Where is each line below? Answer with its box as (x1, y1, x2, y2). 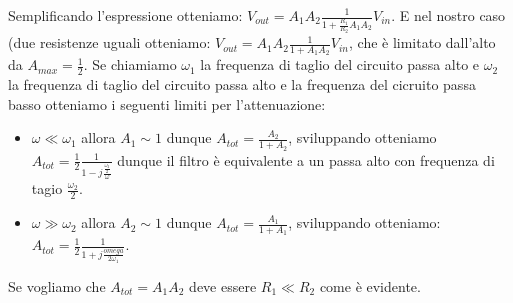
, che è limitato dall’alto (349, 32, 496, 53)
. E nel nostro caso (391, 5, 506, 25)
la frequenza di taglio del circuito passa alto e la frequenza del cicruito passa (8, 74, 476, 95)
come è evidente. (319, 275, 421, 296)
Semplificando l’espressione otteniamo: (8, 5, 243, 25)
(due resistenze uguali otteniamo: (8, 32, 211, 53)
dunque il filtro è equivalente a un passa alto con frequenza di (117, 149, 495, 170)
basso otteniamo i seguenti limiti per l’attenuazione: (8, 93, 326, 114)
